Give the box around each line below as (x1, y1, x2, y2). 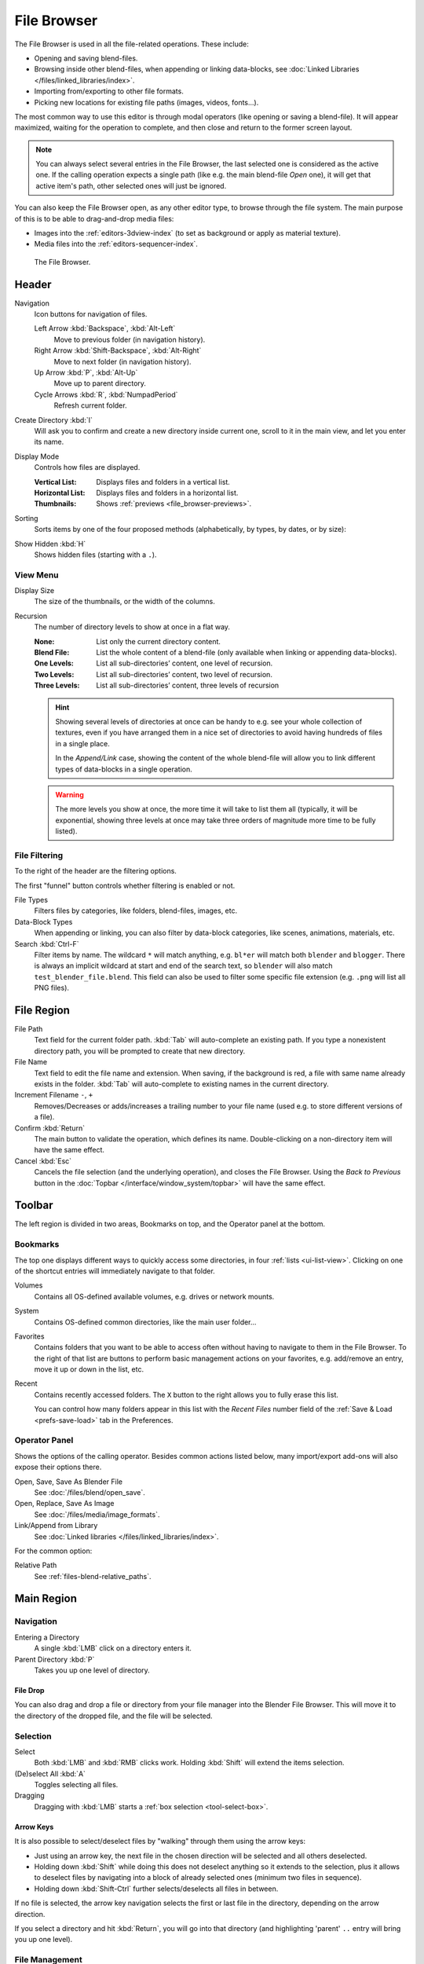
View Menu (14, 570, 59, 581)
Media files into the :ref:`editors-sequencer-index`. (34, 240, 198, 249)
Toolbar (14, 1199, 54, 1212)
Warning (55, 790, 84, 799)
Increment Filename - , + (14, 1090, 93, 1100)
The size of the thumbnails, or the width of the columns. (34, 597, 216, 606)
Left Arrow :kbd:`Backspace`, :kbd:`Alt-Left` (34, 324, 176, 333)
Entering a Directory (14, 1632, 80, 1642)
